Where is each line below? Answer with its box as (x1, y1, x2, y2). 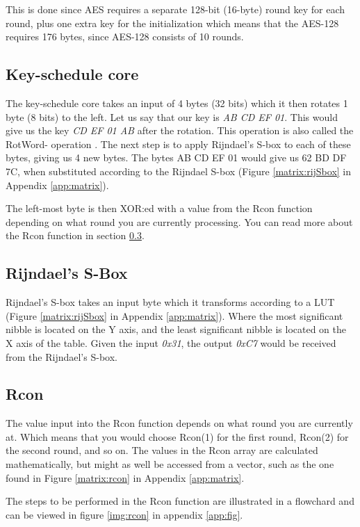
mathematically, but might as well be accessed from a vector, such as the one (6, 457, 334, 471)
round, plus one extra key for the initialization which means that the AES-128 (6, 15, 339, 30)
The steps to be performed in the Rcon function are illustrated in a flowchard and (6, 494, 354, 508)
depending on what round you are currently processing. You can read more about (6, 214, 353, 229)
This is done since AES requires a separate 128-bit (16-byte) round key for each (6, 2, 345, 16)
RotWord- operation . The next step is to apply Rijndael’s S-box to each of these (6, 136, 351, 151)
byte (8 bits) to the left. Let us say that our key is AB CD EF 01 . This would (6, 109, 338, 124)
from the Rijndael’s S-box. (6, 349, 117, 364)
